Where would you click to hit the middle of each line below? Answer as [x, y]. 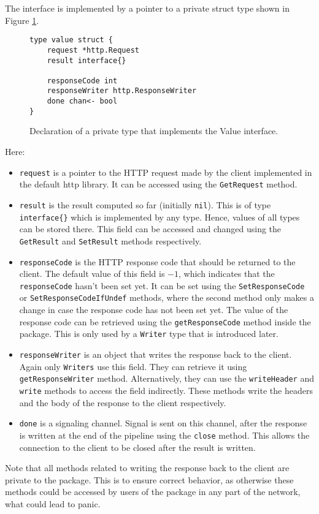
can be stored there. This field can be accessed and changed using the [150, 229]
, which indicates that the [226, 274]
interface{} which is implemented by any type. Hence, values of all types [159, 217]
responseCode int [82, 81]
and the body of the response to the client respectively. [123, 402]
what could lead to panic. [53, 503]
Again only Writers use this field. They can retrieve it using [133, 366]
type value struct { [71, 40]
